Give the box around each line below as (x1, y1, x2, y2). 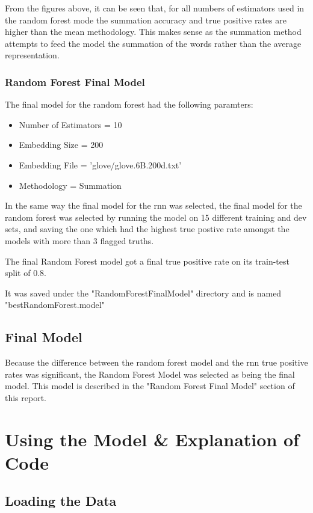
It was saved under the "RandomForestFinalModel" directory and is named (5, 286, 282, 299)
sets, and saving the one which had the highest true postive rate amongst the (5, 223, 290, 235)
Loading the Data (5, 491, 117, 510)
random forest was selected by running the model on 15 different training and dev (5, 210, 307, 223)
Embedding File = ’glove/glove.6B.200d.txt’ (19, 158, 182, 171)
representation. (5, 49, 60, 61)
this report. (5, 391, 47, 404)
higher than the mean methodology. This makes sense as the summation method (5, 25, 302, 38)
